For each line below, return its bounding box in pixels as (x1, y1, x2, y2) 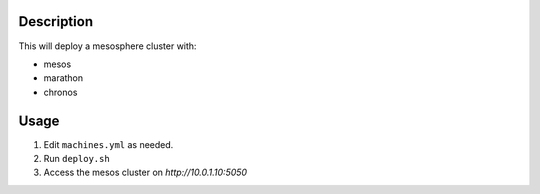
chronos (43, 86, 78, 98)
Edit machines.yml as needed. (43, 138, 174, 150)
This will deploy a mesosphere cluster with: (18, 40, 197, 52)
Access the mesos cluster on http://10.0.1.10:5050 (43, 166, 248, 179)
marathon (43, 72, 84, 84)
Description (18, 13, 94, 30)
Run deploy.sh (43, 152, 110, 164)
